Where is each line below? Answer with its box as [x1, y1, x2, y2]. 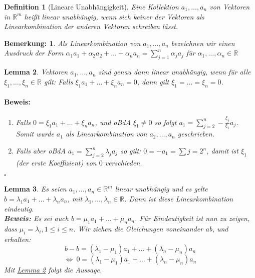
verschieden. [105, 157, 142, 167]
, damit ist [206, 145, 238, 156]
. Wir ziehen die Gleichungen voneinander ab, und [73, 223, 228, 233]
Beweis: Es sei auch [4, 213, 69, 223]
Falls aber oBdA [16, 145, 66, 156]
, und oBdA [95, 116, 131, 127]
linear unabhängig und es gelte [115, 183, 208, 194]
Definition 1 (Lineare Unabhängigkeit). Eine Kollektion [4, 1, 179, 11]
